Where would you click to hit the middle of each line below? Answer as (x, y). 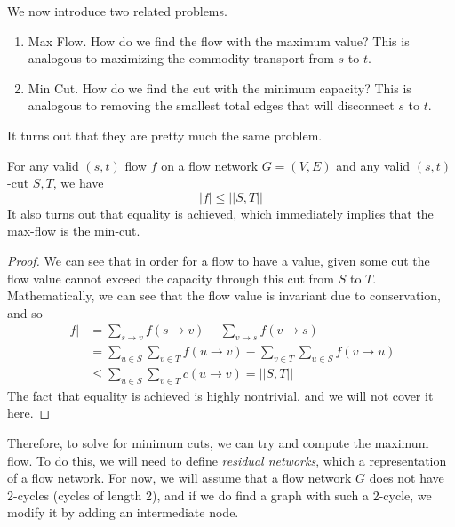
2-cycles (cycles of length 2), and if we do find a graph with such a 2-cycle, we (220, 495)
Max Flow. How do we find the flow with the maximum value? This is (219, 40)
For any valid (43, 165)
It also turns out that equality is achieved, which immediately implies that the (220, 213)
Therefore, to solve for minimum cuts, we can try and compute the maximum (218, 442)
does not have (407, 478)
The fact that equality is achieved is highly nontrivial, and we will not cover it (220, 395)
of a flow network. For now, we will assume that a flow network (180, 478)
